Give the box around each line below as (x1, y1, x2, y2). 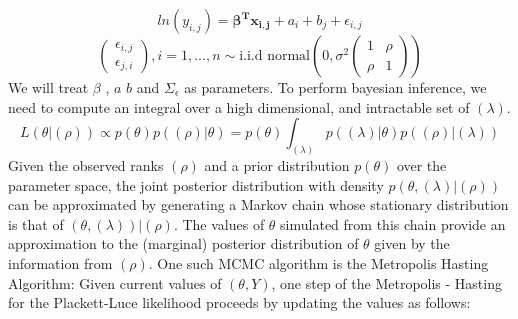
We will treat (8, 77, 89, 97)
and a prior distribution (204, 155, 350, 176)
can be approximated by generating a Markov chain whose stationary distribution (8, 194, 509, 215)
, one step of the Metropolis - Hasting (271, 272, 502, 293)
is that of (8, 213, 64, 234)
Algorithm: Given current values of (8, 272, 222, 293)
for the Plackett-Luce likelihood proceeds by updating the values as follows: (8, 292, 471, 313)
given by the (374, 233, 450, 254)
